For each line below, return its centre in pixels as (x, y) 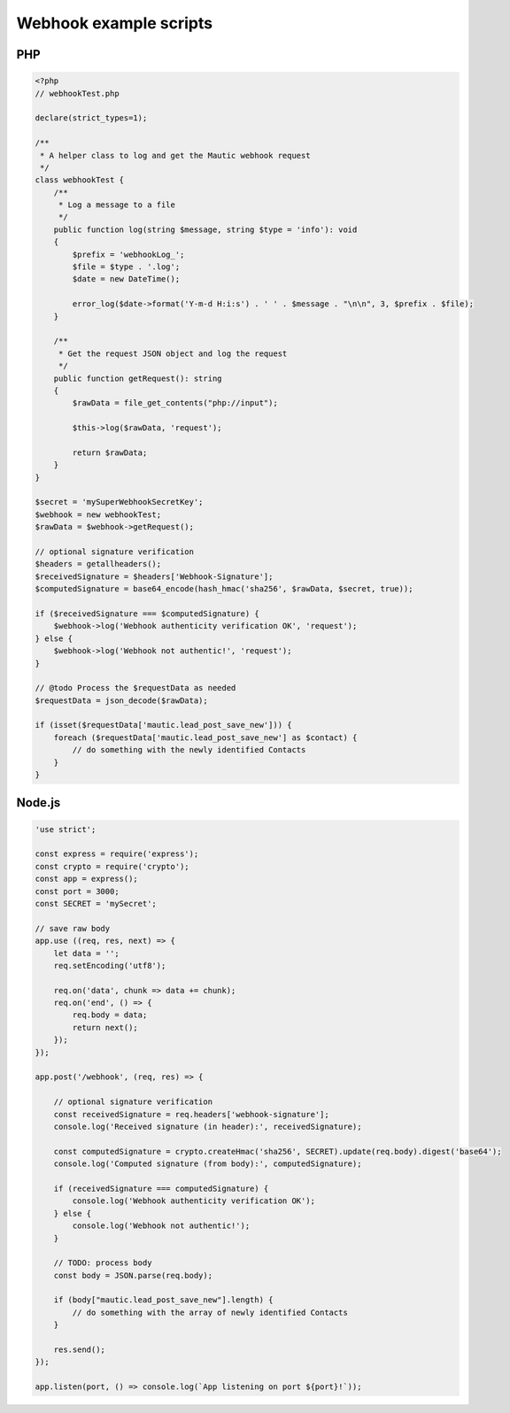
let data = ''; (86, 953)
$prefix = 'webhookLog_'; (128, 254)
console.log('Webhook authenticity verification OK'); (194, 1201)
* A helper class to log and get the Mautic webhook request (175, 155)
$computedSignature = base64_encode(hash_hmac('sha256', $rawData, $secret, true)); (224, 589)
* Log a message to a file (117, 205)
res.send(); (80, 1350)
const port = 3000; (77, 891)
